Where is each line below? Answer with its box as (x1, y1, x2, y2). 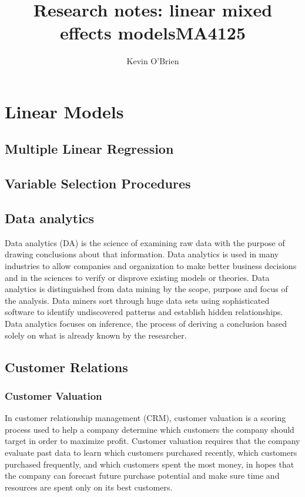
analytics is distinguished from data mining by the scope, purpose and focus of (5, 283, 288, 295)
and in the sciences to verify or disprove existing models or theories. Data (5, 271, 270, 283)
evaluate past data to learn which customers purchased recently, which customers (5, 446, 297, 458)
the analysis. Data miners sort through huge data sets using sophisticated (5, 294, 270, 306)
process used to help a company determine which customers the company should (5, 423, 294, 435)
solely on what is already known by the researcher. (5, 329, 187, 341)
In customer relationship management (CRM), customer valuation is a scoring (5, 412, 286, 424)
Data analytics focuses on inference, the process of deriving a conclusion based (5, 317, 287, 330)
